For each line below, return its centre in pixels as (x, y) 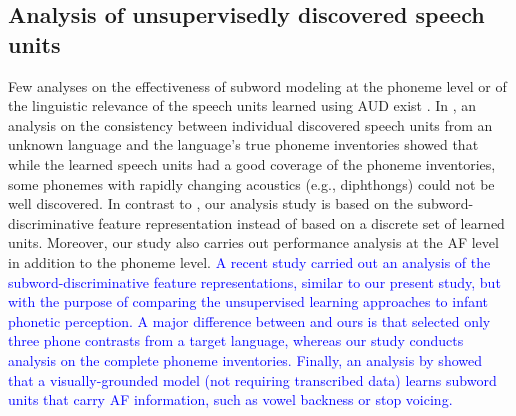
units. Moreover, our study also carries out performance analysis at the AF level (253, 242)
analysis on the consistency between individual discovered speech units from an (250, 124)
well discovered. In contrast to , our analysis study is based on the (211, 203)
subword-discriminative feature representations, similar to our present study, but (254, 281)
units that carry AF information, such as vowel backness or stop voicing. (230, 399)
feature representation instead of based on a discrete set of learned (301, 222)
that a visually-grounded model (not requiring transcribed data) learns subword (252, 379)
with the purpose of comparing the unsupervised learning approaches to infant (248, 301)
